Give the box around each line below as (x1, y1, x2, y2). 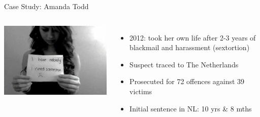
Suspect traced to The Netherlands (129, 59, 239, 69)
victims (129, 86, 152, 96)
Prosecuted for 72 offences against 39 (129, 76, 245, 87)
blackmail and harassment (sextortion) (129, 42, 250, 53)
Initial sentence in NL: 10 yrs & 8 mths (129, 103, 252, 113)
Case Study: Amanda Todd (4, 1, 89, 11)
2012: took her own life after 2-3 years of (129, 32, 256, 43)
